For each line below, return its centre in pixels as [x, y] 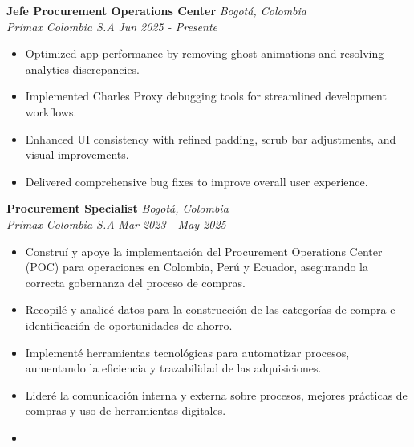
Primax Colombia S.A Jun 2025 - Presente [112, 26]
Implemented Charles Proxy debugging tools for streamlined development [206, 96]
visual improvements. [77, 154]
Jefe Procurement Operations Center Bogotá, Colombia [156, 10]
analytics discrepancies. [83, 69]
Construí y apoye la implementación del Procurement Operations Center [204, 251]
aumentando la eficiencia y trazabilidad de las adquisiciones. [173, 368]
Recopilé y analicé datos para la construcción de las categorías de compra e [210, 309]
